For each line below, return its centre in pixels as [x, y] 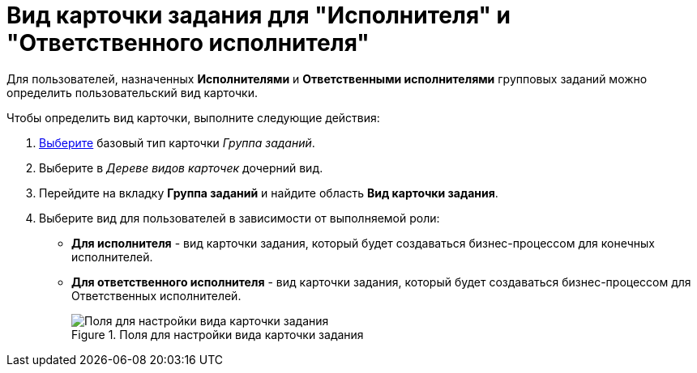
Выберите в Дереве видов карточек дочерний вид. [181, 167]
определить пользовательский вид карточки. [132, 92]
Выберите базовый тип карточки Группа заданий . [177, 142]
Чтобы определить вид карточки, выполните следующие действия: [193, 117]
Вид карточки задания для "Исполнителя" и [259, 15]
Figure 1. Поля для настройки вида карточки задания [218, 334]
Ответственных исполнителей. [156, 295]
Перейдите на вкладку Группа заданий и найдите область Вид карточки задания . [269, 193]
